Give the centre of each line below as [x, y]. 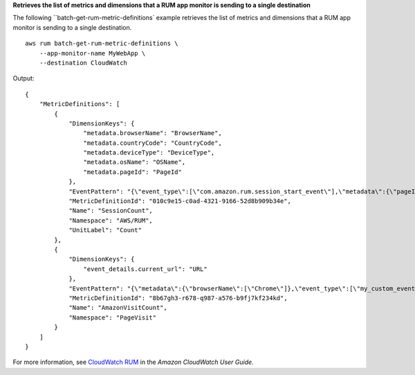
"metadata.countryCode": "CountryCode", [153, 143]
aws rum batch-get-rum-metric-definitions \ [102, 44]
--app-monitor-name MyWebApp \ [92, 53]
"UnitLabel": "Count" [105, 230]
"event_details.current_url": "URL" [145, 269]
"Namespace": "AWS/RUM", [111, 220]
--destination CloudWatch [83, 63]
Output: [24, 78]
